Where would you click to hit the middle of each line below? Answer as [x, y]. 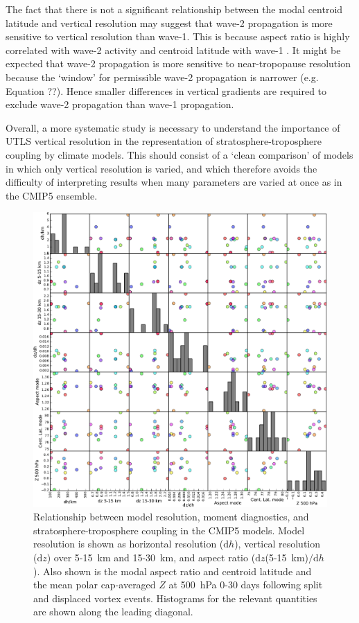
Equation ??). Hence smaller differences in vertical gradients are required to [166, 90]
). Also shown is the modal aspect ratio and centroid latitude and [173, 571]
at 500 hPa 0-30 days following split [246, 585]
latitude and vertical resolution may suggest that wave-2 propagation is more [169, 23]
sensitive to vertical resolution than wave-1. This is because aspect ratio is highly [178, 36]
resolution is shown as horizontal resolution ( [129, 544]
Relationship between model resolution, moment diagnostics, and [171, 517]
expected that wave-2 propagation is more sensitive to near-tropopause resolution [178, 63]
